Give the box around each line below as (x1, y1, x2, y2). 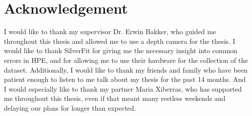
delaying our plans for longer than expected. (4, 102, 136, 113)
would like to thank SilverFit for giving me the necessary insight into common (4, 45, 238, 56)
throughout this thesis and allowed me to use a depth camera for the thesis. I (4, 36, 235, 46)
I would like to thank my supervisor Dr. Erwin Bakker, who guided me (4, 26, 216, 37)
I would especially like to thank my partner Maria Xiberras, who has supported (4, 83, 242, 94)
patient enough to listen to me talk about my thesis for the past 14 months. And (4, 74, 246, 84)
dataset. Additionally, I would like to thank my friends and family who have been (4, 64, 248, 75)
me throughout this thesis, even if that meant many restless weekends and (4, 93, 226, 103)
